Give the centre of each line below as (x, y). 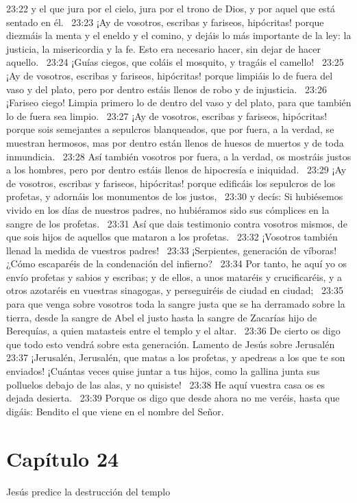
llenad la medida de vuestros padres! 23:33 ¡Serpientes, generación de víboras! (172, 250)
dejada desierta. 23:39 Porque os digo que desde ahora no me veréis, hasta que (173, 398)
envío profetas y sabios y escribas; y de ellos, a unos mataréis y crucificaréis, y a (174, 277)
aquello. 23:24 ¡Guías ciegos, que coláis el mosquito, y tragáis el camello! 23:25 (175, 62)
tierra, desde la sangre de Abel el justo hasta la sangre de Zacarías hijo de (162, 317)
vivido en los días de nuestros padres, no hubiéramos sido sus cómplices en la (168, 209)
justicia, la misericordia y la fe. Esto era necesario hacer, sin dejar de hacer (163, 48)
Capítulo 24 (63, 458)
